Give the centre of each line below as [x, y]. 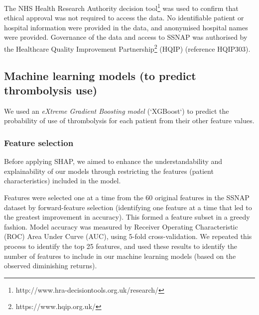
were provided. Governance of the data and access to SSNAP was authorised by [126, 37]
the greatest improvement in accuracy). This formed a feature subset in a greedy [127, 217]
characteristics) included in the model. [63, 181]
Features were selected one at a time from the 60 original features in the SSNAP [127, 197]
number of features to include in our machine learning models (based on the [120, 256]
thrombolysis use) [51, 90]
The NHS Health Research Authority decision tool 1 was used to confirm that [121, 7]
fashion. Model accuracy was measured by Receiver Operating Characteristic [121, 226]
